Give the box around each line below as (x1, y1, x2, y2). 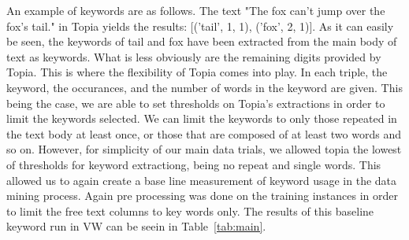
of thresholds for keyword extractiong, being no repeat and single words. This (6, 156, 381, 172)
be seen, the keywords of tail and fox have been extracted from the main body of (6, 33, 397, 50)
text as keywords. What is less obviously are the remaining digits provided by (6, 48, 381, 65)
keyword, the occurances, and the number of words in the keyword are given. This (6, 79, 403, 95)
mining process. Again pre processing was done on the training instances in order (6, 187, 398, 204)
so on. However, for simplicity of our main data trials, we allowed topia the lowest (6, 141, 402, 157)
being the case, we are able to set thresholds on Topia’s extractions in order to (6, 94, 385, 111)
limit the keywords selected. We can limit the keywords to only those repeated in (6, 110, 397, 127)
